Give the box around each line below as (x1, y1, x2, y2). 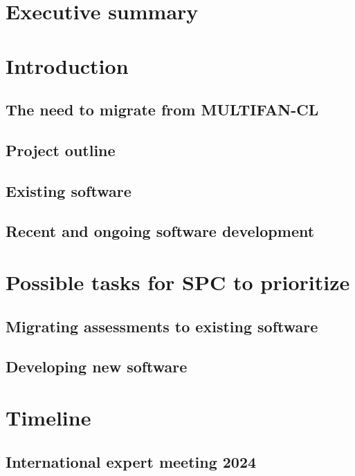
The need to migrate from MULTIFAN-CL (6, 99, 319, 120)
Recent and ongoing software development (6, 220, 315, 242)
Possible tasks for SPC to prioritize (6, 268, 350, 296)
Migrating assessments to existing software (6, 315, 318, 336)
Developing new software (6, 356, 188, 377)
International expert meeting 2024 (6, 450, 257, 472)
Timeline (6, 403, 91, 431)
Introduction (6, 51, 129, 79)
